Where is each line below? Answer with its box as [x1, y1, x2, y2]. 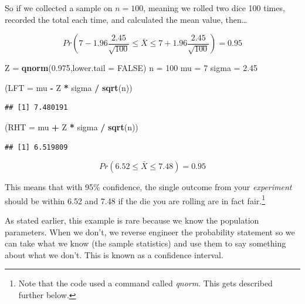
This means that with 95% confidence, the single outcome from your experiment [5, 181, 292, 193]
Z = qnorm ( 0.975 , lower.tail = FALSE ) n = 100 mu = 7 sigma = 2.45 [5, 62, 258, 74]
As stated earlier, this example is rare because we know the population [5, 214, 259, 226]
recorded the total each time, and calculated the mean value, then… [5, 13, 248, 25]
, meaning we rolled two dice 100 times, [143, 2, 285, 13]
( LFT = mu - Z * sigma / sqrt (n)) [5, 81, 133, 93]
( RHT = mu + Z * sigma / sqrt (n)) [5, 120, 138, 133]
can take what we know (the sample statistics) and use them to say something [5, 237, 286, 249]
